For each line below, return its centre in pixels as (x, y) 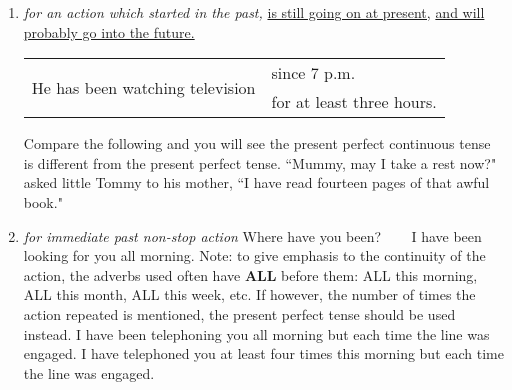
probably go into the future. (109, 31)
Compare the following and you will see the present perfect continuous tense (257, 143)
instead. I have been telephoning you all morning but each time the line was (256, 333)
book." (43, 201)
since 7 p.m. (313, 73)
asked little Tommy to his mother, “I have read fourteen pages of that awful (256, 182)
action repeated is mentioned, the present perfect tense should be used (239, 313)
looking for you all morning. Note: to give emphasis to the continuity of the (254, 255)
